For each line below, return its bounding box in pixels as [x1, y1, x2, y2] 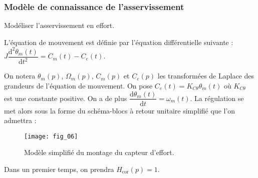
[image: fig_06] [24, 132, 78, 140]
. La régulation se [190, 92, 244, 103]
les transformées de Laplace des [157, 70, 254, 81]
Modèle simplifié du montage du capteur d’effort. [24, 147, 174, 157]
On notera [4, 70, 36, 81]
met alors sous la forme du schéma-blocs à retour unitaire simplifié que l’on [4, 105, 235, 115]
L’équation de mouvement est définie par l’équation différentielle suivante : [4, 36, 233, 47]
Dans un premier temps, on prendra [4, 164, 114, 174]
